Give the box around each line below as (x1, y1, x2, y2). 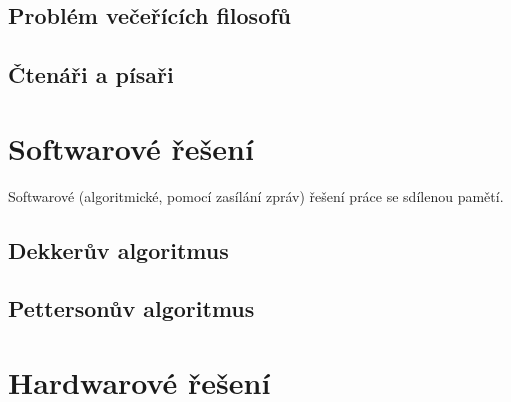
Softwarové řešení (8, 127, 254, 168)
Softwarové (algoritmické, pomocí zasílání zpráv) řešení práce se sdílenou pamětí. (8, 185, 504, 206)
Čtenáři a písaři (8, 59, 174, 90)
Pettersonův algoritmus (8, 293, 255, 324)
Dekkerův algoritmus (8, 234, 229, 265)
